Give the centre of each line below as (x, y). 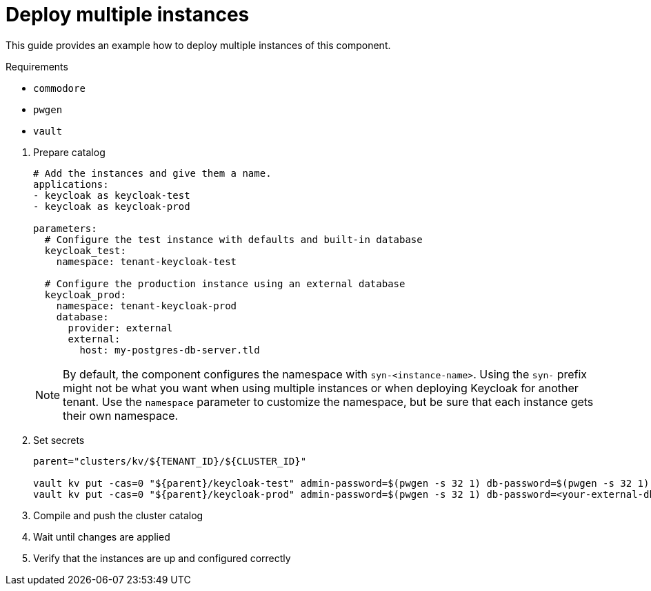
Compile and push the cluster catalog (118, 515)
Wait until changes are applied (102, 536)
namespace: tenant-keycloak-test (147, 261)
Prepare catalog (69, 152)
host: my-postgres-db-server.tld (170, 350)
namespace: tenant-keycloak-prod (147, 306)
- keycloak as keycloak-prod (112, 206)
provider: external (120, 328)
